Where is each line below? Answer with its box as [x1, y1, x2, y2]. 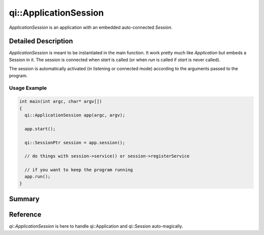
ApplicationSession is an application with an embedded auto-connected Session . [9, 24, 173, 30]
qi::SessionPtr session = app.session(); [24, 140, 126, 145]
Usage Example [9, 85, 47, 91]
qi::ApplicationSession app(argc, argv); [24, 112, 126, 118]
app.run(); [24, 174, 51, 179]
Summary [9, 195, 40, 203]
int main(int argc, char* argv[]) [19, 99, 102, 105]
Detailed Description [9, 37, 73, 45]
